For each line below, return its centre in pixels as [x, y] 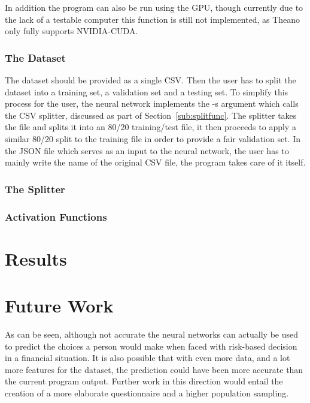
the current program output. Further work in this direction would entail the [144, 381]
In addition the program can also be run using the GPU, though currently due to [154, 7]
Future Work [59, 305]
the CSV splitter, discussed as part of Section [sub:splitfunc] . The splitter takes [151, 115]
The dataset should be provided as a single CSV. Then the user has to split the [151, 80]
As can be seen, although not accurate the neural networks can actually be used [152, 334]
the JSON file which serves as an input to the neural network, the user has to [147, 150]
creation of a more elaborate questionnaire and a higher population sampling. [147, 393]
